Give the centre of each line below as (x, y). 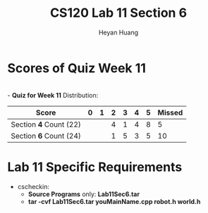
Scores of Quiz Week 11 (77, 68)
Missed (170, 112)
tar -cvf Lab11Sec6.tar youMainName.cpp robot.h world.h (114, 201)
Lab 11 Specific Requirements (95, 167)
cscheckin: (33, 186)
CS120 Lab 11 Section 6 (118, 13)
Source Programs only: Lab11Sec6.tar (84, 194)
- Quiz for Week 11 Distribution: (53, 95)
